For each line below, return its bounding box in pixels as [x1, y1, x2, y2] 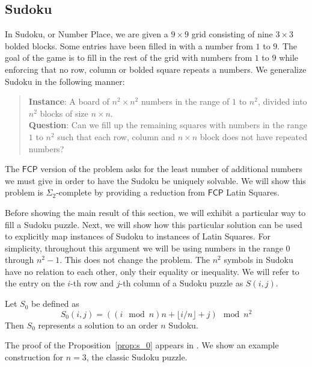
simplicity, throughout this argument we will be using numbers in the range [5, 241, 283, 254]
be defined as [31, 297, 79, 310]
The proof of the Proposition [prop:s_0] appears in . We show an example [5, 339, 279, 351]
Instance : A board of [28, 95, 109, 108]
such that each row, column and [57, 130, 176, 143]
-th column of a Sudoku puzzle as [120, 277, 243, 289]
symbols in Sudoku [224, 253, 293, 266]
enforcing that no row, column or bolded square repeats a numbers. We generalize [5, 63, 307, 75]
